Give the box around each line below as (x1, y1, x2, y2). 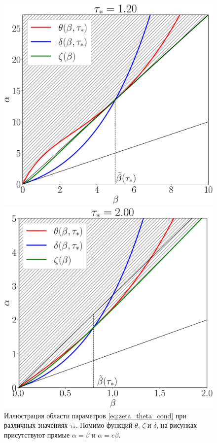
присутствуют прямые (4, 429, 70, 440)
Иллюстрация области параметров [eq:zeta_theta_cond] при (4, 410, 186, 420)
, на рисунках (156, 420, 197, 430)
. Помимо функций (75, 420, 133, 430)
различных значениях (4, 420, 68, 430)
